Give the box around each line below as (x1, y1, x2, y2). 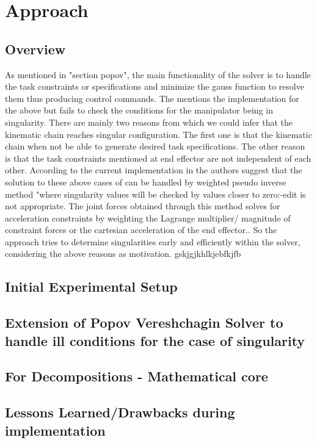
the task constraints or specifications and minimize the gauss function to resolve (5, 80, 304, 93)
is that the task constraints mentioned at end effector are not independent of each (5, 151, 312, 164)
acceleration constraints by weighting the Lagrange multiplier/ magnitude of (5, 211, 291, 224)
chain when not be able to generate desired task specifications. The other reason (5, 140, 305, 153)
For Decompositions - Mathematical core (5, 367, 268, 386)
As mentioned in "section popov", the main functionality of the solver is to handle (5, 68, 311, 81)
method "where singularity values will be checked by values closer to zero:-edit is (5, 187, 306, 200)
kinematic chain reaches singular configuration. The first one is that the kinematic (5, 128, 312, 140)
